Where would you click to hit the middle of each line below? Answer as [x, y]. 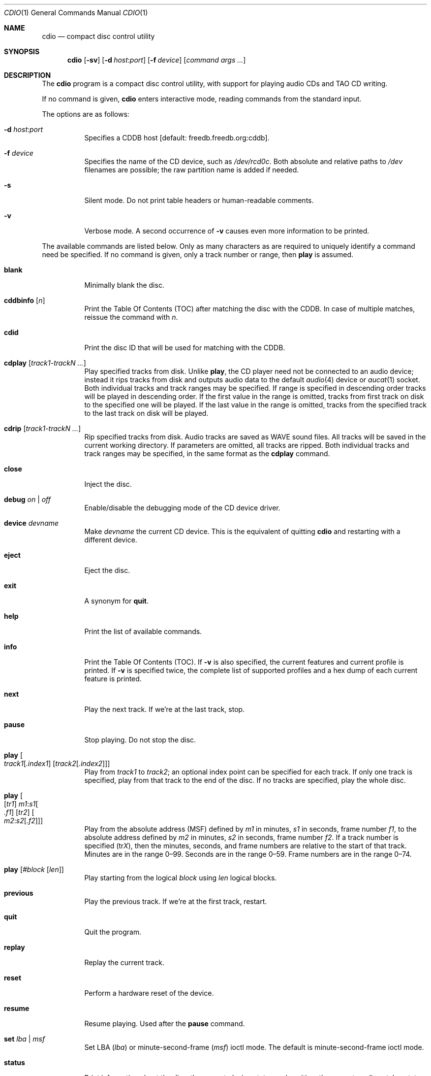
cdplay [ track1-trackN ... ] [45, 363]
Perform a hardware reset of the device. [149, 993]
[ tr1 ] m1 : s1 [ [21, 804]
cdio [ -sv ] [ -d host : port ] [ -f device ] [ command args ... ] [157, 60]
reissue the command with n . [131, 317]
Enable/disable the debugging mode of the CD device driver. [182, 508]
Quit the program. [113, 932]
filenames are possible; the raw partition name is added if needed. [192, 170]
